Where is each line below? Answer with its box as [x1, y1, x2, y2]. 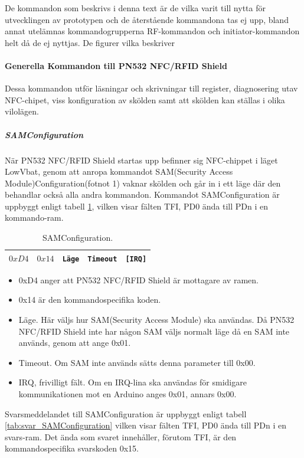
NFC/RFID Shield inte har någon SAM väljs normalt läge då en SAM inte [18, 325, 290, 337]
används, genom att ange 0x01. [18, 336, 131, 349]
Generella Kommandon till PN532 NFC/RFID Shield [5, 59, 227, 71]
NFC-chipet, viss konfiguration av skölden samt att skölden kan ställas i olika [5, 93, 285, 106]
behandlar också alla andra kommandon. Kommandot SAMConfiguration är [5, 188, 280, 201]
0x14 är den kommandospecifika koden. [18, 293, 161, 306]
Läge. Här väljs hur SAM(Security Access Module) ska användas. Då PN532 [18, 313, 295, 326]
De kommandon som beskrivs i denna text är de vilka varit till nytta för [5, 2, 266, 14]
